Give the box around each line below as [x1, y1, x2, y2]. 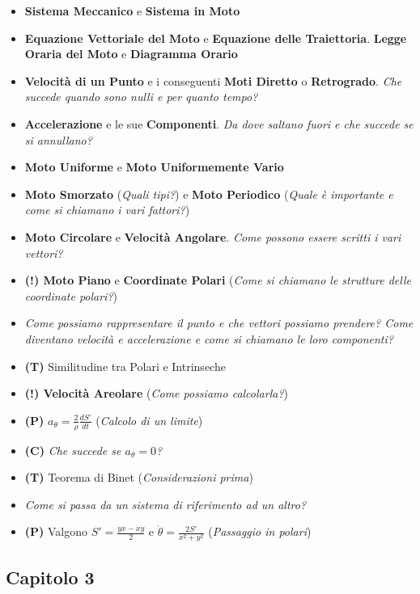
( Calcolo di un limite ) [95, 411, 203, 428]
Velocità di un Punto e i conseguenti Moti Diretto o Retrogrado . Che [24, 72, 402, 89]
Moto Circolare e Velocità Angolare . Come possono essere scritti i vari [24, 228, 401, 245]
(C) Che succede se [24, 441, 121, 458]
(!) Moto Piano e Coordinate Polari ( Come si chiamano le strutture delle [24, 272, 411, 289]
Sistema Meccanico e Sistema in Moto [24, 2, 240, 19]
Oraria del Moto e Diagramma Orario [24, 45, 238, 62]
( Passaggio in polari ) [208, 523, 312, 540]
